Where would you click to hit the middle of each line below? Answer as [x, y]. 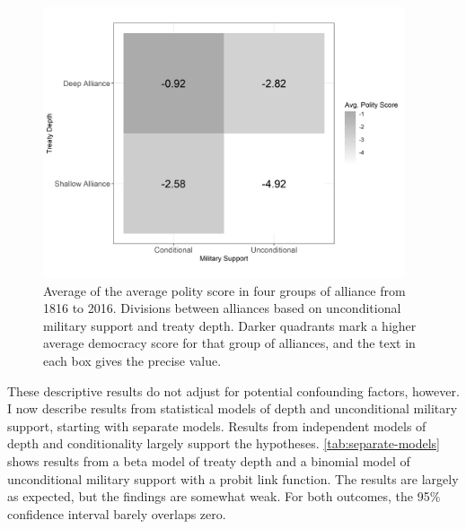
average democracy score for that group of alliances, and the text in [229, 343]
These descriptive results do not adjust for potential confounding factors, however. [233, 390]
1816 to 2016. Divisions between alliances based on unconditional [222, 308]
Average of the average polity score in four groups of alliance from [224, 290]
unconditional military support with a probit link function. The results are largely [233, 478]
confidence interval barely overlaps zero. [117, 513]
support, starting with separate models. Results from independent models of [217, 425]
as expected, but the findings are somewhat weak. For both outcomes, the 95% [224, 496]
